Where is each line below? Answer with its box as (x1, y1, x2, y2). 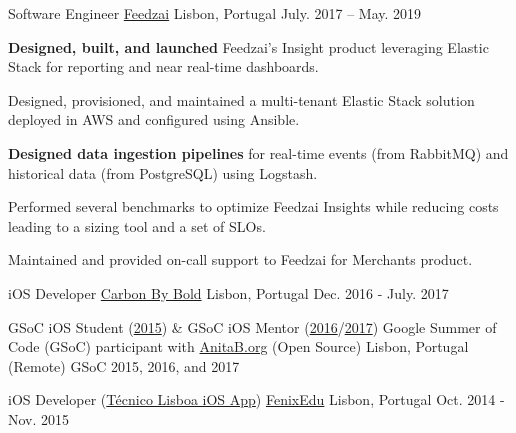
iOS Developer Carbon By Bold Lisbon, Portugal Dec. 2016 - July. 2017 (8, 282, 449, 303)
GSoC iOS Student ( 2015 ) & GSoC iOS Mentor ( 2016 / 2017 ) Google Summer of (8, 316, 497, 337)
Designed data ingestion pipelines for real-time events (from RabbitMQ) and (8, 142, 509, 163)
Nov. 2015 (8, 408, 70, 429)
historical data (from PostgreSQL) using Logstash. (8, 162, 318, 183)
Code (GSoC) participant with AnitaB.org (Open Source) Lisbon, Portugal (8, 336, 469, 357)
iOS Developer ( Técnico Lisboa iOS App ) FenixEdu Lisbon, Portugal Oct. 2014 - (8, 389, 505, 410)
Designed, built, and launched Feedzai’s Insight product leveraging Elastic (8, 36, 489, 57)
